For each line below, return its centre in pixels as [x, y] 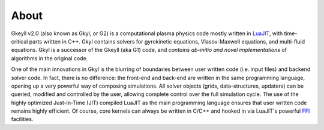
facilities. [22, 119]
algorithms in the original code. [49, 58]
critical [19, 41]
